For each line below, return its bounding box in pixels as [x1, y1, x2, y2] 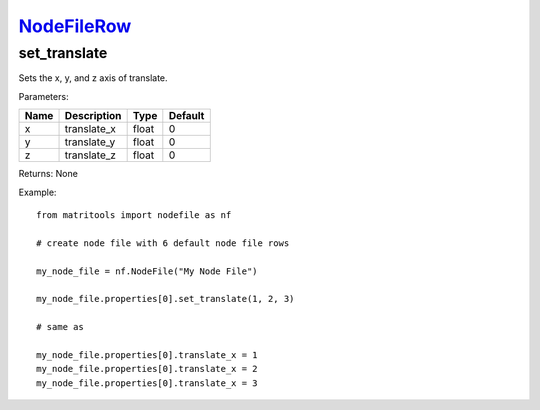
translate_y [64, 135, 116, 149]
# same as [36, 321, 84, 333]
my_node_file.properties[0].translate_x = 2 [36, 363, 259, 375]
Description [64, 109, 122, 123]
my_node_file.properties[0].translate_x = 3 [36, 377, 259, 389]
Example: [18, 186, 57, 198]
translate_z [64, 148, 117, 162]
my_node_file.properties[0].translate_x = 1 [36, 349, 259, 360]
